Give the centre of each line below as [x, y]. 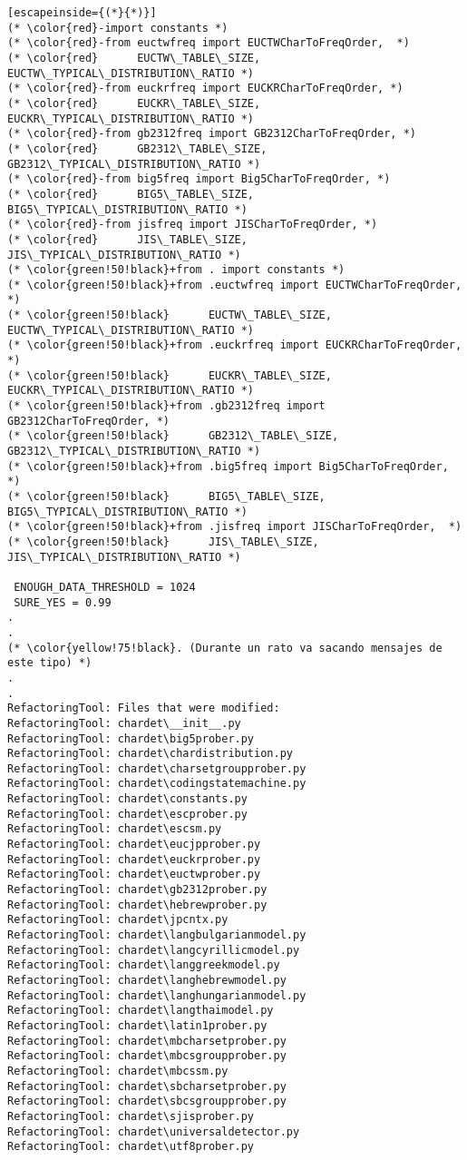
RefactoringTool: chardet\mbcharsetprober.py [147, 1041]
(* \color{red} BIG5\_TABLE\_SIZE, [131, 194]
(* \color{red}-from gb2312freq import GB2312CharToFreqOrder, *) [212, 134]
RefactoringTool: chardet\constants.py [127, 799]
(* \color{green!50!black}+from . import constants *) [176, 270]
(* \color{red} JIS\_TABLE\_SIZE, [127, 239]
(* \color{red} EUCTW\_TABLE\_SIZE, [134, 58]
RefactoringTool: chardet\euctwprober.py [134, 875]
